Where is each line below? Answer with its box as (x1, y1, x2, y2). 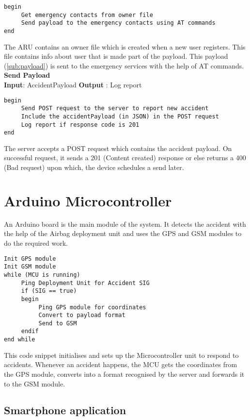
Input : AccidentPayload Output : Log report (4, 80, 142, 89)
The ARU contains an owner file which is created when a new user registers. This (4, 41, 246, 51)
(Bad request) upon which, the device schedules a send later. (4, 162, 184, 172)
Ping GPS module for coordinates (38, 303, 146, 311)
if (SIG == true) (21, 287, 77, 295)
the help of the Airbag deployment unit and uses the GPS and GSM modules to (4, 228, 242, 238)
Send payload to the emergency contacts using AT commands (21, 19, 216, 27)
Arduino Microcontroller (4, 190, 172, 210)
